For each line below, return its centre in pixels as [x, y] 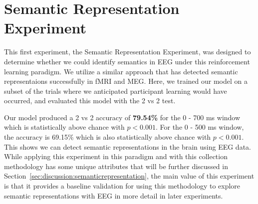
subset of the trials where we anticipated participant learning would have [116, 91]
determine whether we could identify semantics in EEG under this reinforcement [127, 61]
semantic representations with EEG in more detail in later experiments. [114, 195]
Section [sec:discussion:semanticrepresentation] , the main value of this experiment [129, 176]
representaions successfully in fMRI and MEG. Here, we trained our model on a [126, 81]
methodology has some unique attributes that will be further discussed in [116, 166]
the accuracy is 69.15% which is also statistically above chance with [108, 137]
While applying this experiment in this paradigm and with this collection [116, 156]
